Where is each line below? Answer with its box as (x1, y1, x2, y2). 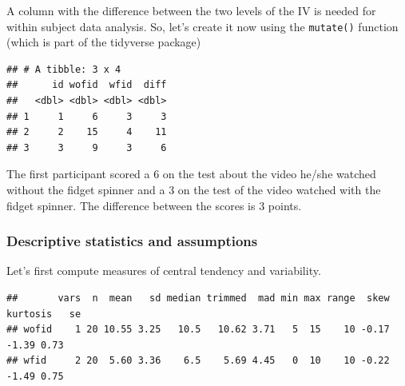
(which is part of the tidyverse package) (6, 34, 201, 50)
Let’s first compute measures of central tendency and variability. (6, 262, 321, 279)
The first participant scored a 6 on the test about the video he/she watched (6, 165, 376, 182)
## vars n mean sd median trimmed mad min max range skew (6, 292, 390, 304)
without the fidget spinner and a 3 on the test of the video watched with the (6, 181, 381, 197)
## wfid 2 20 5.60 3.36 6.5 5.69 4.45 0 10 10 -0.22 (6, 355, 390, 367)
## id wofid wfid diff (6, 79, 167, 91)
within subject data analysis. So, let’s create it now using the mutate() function (6, 18, 399, 34)
